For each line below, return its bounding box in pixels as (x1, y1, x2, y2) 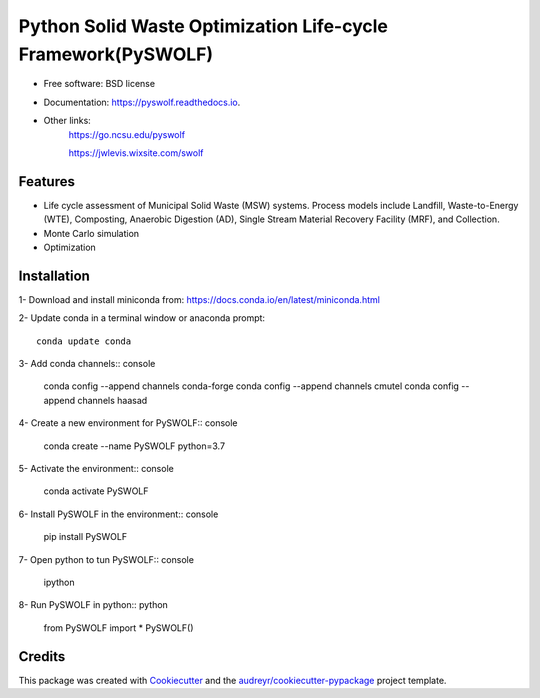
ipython (43, 576, 75, 588)
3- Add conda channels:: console (18, 358, 156, 370)
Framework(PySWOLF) (18, 43, 214, 65)
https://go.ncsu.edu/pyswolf (68, 128, 185, 140)
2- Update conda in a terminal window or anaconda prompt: (18, 312, 265, 324)
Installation (18, 267, 90, 284)
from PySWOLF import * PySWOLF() (43, 621, 194, 634)
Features (18, 173, 75, 190)
